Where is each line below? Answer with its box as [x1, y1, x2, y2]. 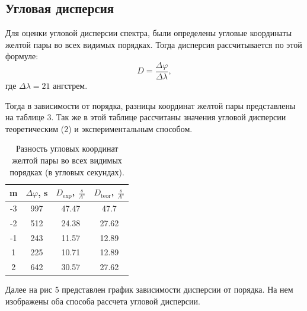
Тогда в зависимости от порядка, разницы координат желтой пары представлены [5, 99, 296, 111]
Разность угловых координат [15, 142, 119, 155]
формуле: [5, 50, 39, 62]
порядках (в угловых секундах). [9, 165, 124, 178]
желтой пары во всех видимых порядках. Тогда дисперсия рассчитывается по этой [5, 38, 302, 50]
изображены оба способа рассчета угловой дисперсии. [5, 294, 200, 307]
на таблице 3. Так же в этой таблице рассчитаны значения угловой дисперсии [5, 111, 286, 123]
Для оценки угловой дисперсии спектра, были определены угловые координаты [5, 27, 292, 39]
